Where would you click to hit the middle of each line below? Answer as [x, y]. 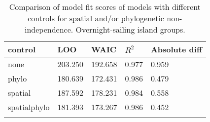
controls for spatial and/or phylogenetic [96, 18]
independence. [49, 29]
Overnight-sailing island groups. [130, 29]
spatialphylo [29, 107]
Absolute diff [176, 49]
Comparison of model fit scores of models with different [105, 7]
